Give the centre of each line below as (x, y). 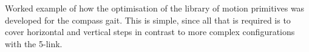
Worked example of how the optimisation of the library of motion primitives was (155, 8)
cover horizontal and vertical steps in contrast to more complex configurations (150, 32)
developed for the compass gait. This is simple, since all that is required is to (148, 20)
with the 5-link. (34, 43)
